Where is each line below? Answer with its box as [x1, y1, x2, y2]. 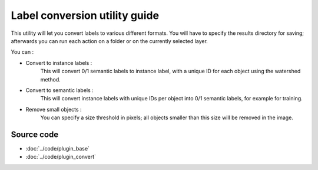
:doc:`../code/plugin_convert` [25, 153, 97, 161]
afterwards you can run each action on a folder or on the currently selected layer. [11, 37, 208, 44]
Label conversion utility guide [11, 9, 159, 22]
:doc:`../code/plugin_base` [25, 145, 90, 152]
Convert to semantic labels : [25, 86, 94, 94]
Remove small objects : [25, 106, 82, 113]
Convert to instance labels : [25, 59, 92, 66]
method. [40, 76, 61, 83]
